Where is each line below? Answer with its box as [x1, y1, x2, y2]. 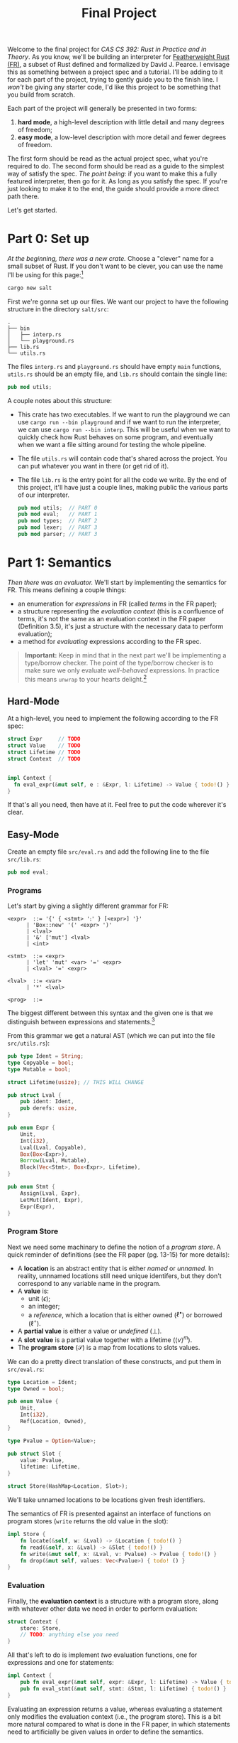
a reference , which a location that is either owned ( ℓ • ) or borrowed [28, 1309, 222, 1319]
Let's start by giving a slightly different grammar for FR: [7, 901, 169, 911]
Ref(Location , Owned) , [20, 1418, 87, 1425]
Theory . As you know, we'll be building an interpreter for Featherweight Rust [7, 53, 230, 61]
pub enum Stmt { [7, 1184, 55, 1191]
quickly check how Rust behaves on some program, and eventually [17, 432, 214, 441]
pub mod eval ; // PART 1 [17, 510, 98, 518]
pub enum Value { [7, 1398, 59, 1405]
